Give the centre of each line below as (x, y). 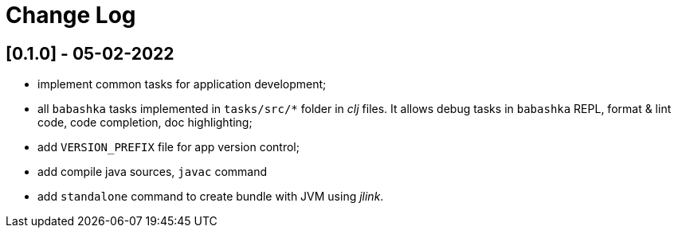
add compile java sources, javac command (153, 172)
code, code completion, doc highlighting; (145, 123)
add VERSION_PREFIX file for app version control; (169, 147)
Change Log (71, 15)
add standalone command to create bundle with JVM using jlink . (211, 197)
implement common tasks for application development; (182, 84)
